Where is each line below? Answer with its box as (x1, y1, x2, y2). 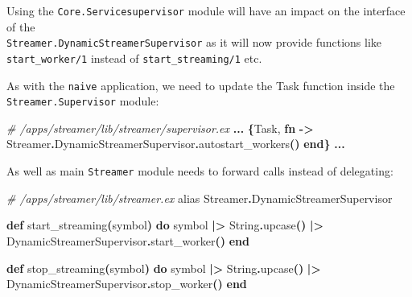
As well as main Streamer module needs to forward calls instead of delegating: (6, 163, 393, 179)
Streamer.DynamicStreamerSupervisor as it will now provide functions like (6, 34, 382, 51)
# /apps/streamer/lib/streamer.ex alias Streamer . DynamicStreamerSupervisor (6, 189, 393, 206)
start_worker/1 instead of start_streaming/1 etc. (6, 49, 262, 66)
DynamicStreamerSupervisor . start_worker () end (6, 232, 249, 249)
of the (6, 18, 35, 35)
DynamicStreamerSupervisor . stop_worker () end (6, 275, 247, 292)
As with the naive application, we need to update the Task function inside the (6, 76, 395, 93)
